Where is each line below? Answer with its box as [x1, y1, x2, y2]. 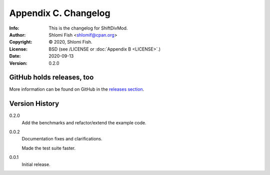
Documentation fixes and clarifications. [21, 136, 102, 142]
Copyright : [9, 39, 32, 45]
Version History [9, 99, 59, 108]
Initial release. [21, 161, 50, 167]
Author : [9, 32, 26, 38]
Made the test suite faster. [21, 145, 76, 151]
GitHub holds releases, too [9, 73, 94, 82]
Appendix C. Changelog [9, 8, 110, 19]
